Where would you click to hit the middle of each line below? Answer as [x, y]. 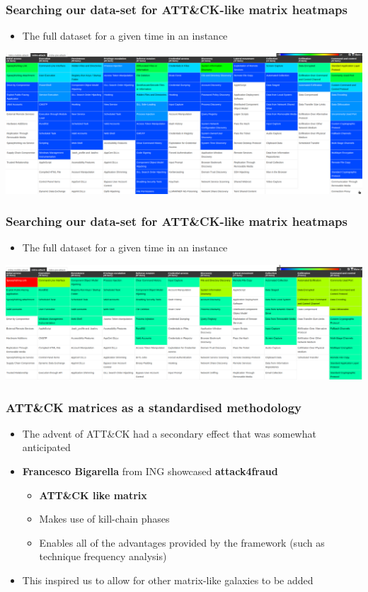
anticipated [46, 447]
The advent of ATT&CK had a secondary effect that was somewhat [169, 433]
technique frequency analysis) [103, 556]
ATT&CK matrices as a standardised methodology [154, 407]
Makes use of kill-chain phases [104, 519]
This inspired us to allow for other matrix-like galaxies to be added [168, 580]
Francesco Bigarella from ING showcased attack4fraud [150, 471]
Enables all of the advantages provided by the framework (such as [182, 542]
